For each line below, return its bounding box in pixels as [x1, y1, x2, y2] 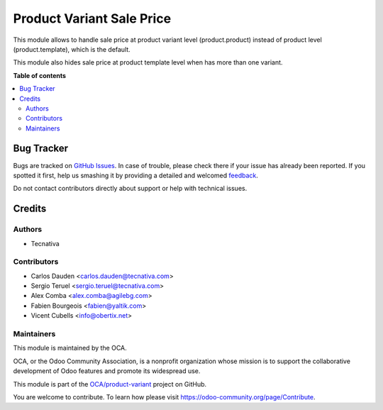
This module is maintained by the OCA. [13, 344, 127, 353]
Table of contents [13, 71, 67, 79]
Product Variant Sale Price [13, 11, 172, 26]
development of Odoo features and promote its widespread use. [13, 367, 201, 375]
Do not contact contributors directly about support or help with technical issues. [13, 184, 248, 193]
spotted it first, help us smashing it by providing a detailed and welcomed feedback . [13, 171, 259, 179]
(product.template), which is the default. [13, 45, 131, 53]
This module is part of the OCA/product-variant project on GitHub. [13, 379, 207, 388]
